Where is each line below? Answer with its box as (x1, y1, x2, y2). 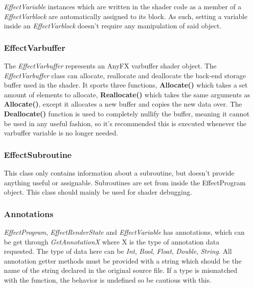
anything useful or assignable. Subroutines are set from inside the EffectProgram (4, 177, 246, 187)
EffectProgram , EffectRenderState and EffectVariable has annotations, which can (4, 226, 245, 237)
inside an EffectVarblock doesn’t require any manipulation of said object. (4, 21, 222, 31)
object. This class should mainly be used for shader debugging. (4, 187, 192, 197)
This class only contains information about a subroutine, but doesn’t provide (4, 167, 234, 177)
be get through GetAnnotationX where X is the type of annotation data (4, 236, 219, 246)
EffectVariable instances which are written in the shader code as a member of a (4, 1, 241, 11)
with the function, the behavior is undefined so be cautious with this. (4, 274, 211, 285)
